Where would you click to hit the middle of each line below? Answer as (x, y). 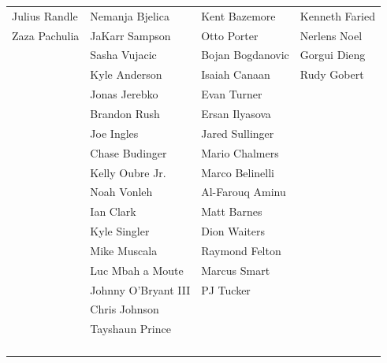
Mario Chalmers (240, 152)
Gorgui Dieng (333, 55)
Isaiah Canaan (236, 74)
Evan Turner (232, 94)
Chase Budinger (128, 152)
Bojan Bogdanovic (245, 55)
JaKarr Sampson (130, 35)
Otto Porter (230, 35)
